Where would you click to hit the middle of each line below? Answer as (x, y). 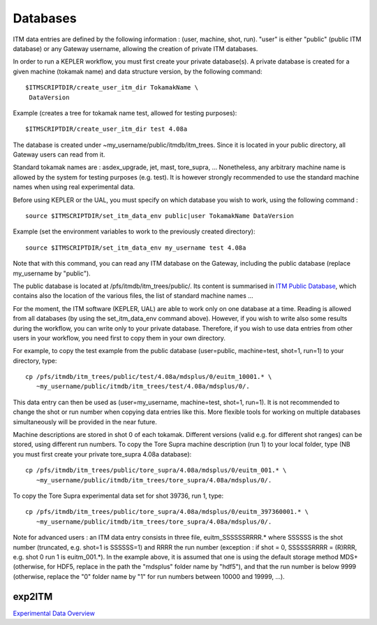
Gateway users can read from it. (59, 155)
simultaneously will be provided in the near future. (85, 422)
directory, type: (35, 361)
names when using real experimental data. (74, 187)
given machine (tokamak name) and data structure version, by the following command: (138, 71)
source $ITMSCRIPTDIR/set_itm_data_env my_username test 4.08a (136, 247)
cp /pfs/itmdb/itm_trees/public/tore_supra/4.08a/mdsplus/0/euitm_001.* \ (156, 470)
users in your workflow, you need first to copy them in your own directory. (119, 338)
